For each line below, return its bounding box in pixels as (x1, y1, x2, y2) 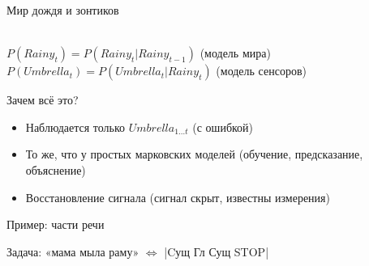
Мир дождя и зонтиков (6, 2, 119, 18)
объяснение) (25, 161, 86, 178)
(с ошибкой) (192, 118, 254, 135)
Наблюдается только (25, 118, 125, 135)
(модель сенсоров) (216, 62, 307, 79)
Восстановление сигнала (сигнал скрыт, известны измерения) (25, 188, 330, 205)
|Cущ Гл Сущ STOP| (164, 243, 269, 260)
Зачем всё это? (6, 91, 79, 108)
